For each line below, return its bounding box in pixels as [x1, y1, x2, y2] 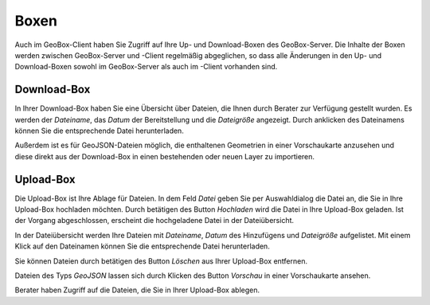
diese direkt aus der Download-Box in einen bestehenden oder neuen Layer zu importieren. [14, 151, 315, 161]
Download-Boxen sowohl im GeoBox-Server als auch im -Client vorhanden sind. [14, 62, 278, 72]
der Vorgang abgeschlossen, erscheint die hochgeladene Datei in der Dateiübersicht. [14, 216, 295, 225]
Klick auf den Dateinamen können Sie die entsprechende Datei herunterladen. [14, 241, 270, 251]
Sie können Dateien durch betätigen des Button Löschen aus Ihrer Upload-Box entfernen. [14, 256, 308, 266]
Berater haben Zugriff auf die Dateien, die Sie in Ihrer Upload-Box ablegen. [14, 285, 260, 295]
